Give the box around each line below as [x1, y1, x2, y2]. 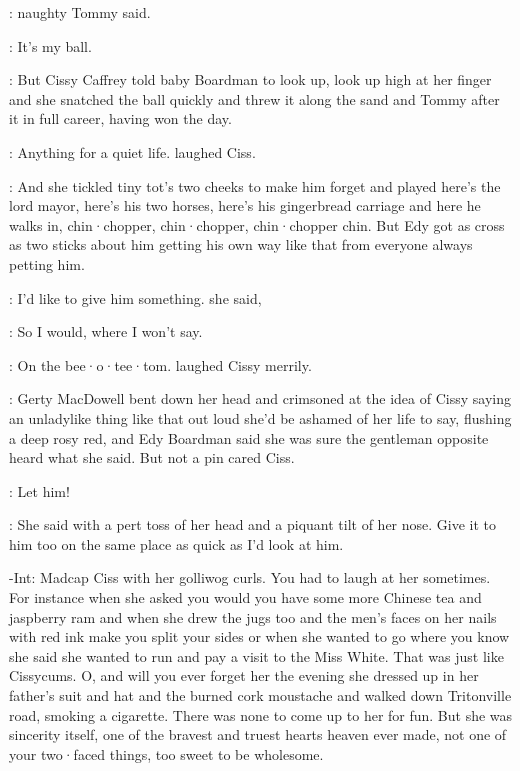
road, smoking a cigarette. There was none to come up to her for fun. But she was [9, 704, 513, 725]
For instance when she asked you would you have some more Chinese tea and [9, 587, 482, 608]
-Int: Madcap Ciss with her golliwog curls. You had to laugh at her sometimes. [9, 567, 491, 588]
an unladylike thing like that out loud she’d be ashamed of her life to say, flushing [9, 407, 512, 428]
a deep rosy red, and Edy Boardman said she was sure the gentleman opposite [9, 427, 489, 448]
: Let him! [9, 480, 70, 501]
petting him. [9, 253, 85, 274]
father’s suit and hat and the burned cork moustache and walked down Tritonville [9, 685, 512, 706]
